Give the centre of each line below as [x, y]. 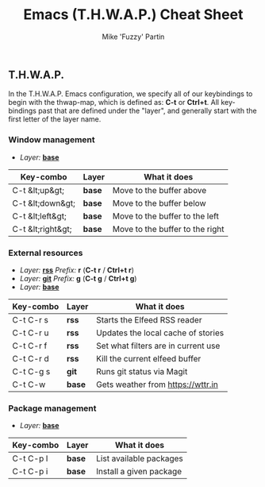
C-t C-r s [31, 319]
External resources [46, 253]
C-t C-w [29, 385]
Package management [52, 408]
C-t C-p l [30, 458]
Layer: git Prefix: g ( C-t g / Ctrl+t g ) [78, 278]
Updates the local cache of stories [160, 333]
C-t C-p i [30, 472]
